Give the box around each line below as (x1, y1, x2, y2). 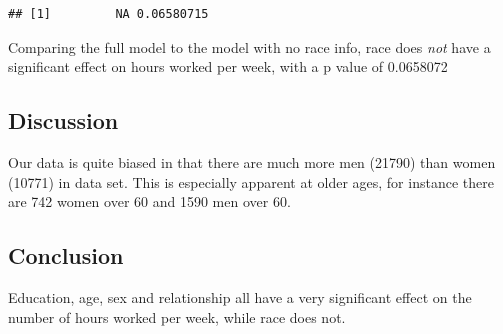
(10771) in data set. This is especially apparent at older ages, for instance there (8, 171, 494, 192)
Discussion (8, 105, 119, 136)
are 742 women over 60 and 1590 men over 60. (8, 191, 291, 212)
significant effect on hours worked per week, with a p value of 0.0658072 (8, 56, 448, 77)
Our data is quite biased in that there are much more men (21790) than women (8, 151, 496, 172)
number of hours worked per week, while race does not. (8, 306, 346, 327)
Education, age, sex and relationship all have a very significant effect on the (8, 286, 472, 307)
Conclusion (8, 240, 124, 271)
